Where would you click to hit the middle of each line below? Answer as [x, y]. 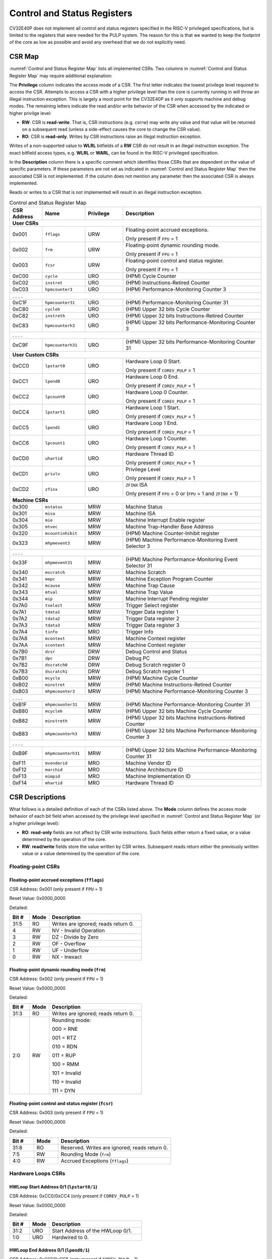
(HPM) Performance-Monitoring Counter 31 [177, 303]
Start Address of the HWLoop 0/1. [92, 1231]
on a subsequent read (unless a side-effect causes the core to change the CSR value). [112, 129]
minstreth [56, 721]
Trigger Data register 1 [152, 612]
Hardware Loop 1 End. [152, 423]
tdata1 [53, 612]
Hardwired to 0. [71, 1237]
